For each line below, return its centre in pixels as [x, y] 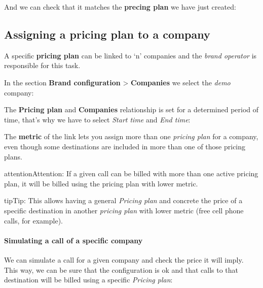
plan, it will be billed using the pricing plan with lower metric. [101, 183]
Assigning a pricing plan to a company [107, 34]
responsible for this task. [42, 65]
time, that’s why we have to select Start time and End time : [97, 119]
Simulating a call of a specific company [73, 240]
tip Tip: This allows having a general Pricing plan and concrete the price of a [123, 200]
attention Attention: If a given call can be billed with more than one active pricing [131, 173]
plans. [13, 156]
